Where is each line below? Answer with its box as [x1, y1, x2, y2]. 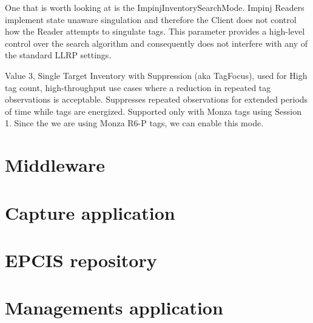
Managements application [5, 295, 223, 320]
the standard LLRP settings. [5, 49, 112, 61]
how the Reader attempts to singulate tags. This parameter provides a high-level [5, 25, 305, 38]
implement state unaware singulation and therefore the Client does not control [5, 13, 297, 25]
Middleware [5, 152, 106, 177]
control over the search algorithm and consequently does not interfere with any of [5, 36, 308, 49]
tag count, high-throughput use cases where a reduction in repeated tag [5, 81, 271, 93]
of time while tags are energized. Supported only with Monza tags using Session [5, 104, 301, 117]
